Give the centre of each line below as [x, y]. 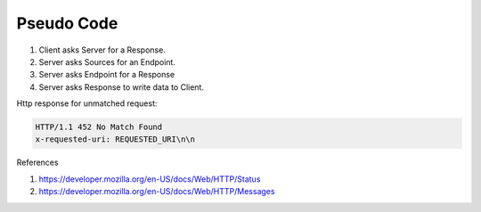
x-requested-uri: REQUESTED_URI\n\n [115, 139]
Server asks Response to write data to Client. [122, 87]
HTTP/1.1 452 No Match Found [99, 127]
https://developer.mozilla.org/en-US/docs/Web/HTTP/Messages [157, 192]
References [37, 163]
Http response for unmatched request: [87, 103]
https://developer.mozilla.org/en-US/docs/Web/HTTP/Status [150, 179]
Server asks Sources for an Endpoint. [107, 61]
